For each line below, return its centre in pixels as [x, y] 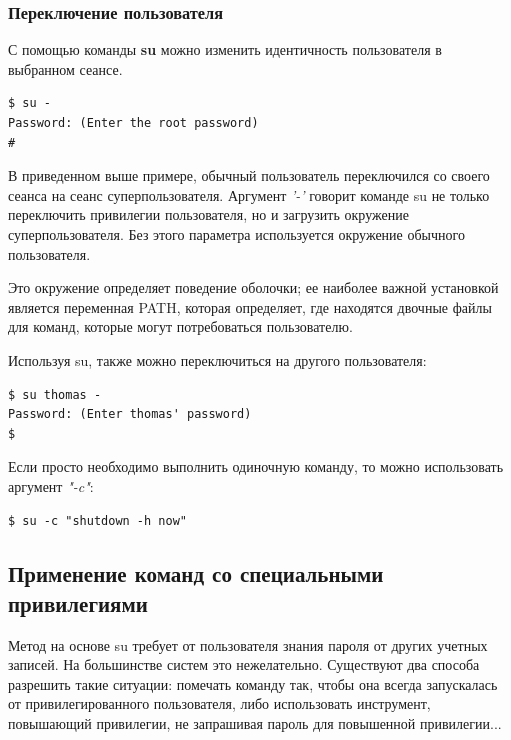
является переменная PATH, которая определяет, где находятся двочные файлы [250, 306]
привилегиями [78, 602]
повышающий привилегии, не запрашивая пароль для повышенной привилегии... [255, 723]
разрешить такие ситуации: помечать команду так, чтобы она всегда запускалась [253, 683]
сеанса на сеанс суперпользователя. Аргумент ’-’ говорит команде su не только [249, 194]
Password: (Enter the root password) [133, 123]
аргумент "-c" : [51, 485]
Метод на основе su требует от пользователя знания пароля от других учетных [248, 644]
